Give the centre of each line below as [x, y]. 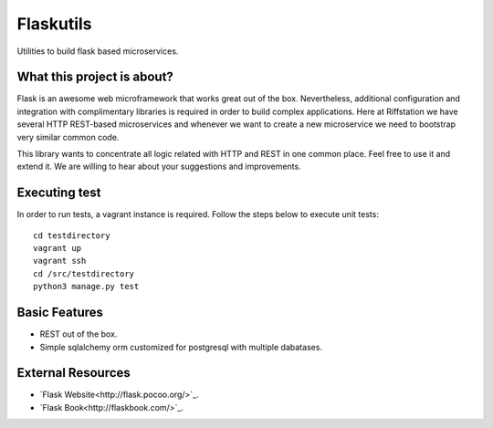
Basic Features [60, 313]
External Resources [74, 373]
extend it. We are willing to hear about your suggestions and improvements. [159, 167]
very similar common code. [68, 137]
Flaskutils [54, 24]
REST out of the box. [79, 334]
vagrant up [58, 248]
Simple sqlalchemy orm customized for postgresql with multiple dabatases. [181, 347]
